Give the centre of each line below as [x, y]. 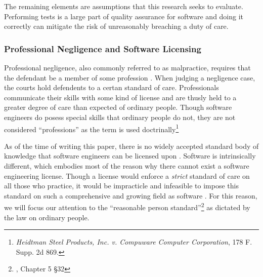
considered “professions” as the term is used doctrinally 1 [92, 128]
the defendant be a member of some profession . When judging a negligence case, [130, 77]
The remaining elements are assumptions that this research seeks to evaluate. [124, 6]
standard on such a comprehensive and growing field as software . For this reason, [131, 195]
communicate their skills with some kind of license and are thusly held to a [120, 97]
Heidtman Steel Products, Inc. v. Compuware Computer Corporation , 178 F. [134, 242]
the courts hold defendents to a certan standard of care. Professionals [112, 87]
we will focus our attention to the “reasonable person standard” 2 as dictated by [127, 207]
